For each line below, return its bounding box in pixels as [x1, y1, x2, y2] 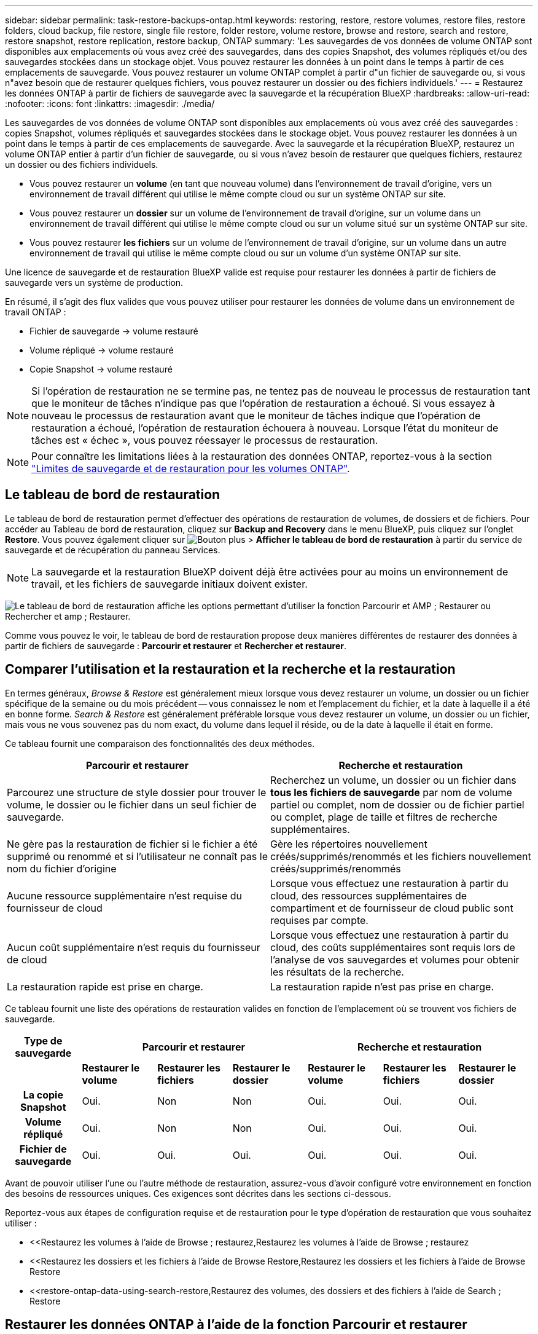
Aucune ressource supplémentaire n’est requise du [7, 889, 242, 902]
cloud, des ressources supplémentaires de [270, 889, 467, 902]
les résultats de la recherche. [270, 965, 404, 978]
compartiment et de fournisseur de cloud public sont [270, 901, 513, 914]
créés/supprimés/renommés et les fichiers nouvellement [270, 850, 531, 862]
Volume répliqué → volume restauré [29, 345, 174, 355]
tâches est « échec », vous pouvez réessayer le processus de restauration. [31, 434, 378, 446]
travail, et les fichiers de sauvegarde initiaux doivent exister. [31, 577, 308, 590]
